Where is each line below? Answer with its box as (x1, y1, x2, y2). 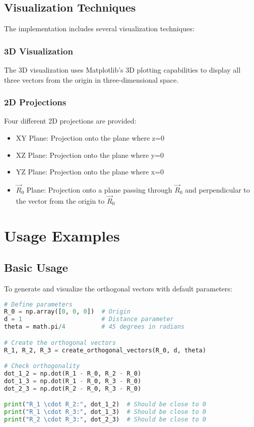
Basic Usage (4, 260, 68, 275)
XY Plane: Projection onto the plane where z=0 (16, 133, 164, 143)
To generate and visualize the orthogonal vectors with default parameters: (4, 283, 232, 293)
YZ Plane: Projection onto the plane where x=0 (16, 166, 164, 177)
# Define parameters (4, 300, 73, 308)
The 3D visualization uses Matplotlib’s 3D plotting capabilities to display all (4, 65, 241, 75)
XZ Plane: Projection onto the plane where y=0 (16, 149, 164, 160)
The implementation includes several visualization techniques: (4, 23, 195, 34)
